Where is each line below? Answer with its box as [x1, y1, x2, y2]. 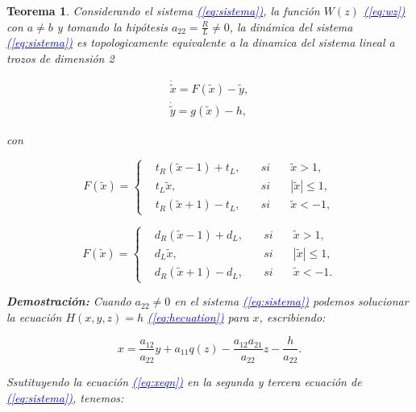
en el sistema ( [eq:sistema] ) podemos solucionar [174, 293, 409, 310]
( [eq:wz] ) [363, 2, 406, 19]
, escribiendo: [259, 308, 326, 325]
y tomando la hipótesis [56, 18, 168, 35]
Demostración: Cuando [6, 293, 131, 310]
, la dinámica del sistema [229, 18, 353, 35]
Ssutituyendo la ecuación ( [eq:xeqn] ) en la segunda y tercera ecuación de [6, 373, 362, 389]
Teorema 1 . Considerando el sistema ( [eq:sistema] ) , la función [6, 2, 320, 19]
